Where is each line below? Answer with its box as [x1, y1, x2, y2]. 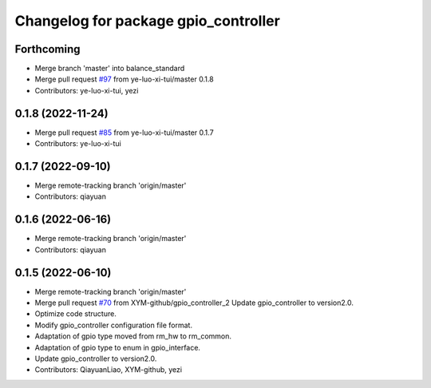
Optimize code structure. [34, 309, 117, 319]
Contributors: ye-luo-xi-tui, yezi [34, 85, 139, 95]
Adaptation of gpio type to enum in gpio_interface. [34, 342, 201, 352]
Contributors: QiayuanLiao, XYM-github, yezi [34, 365, 183, 374]
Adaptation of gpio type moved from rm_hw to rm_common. [34, 331, 231, 341]
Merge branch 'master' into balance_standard [34, 64, 185, 73]
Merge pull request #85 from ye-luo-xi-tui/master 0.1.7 [34, 128, 215, 137]
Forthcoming [14, 42, 81, 56]
